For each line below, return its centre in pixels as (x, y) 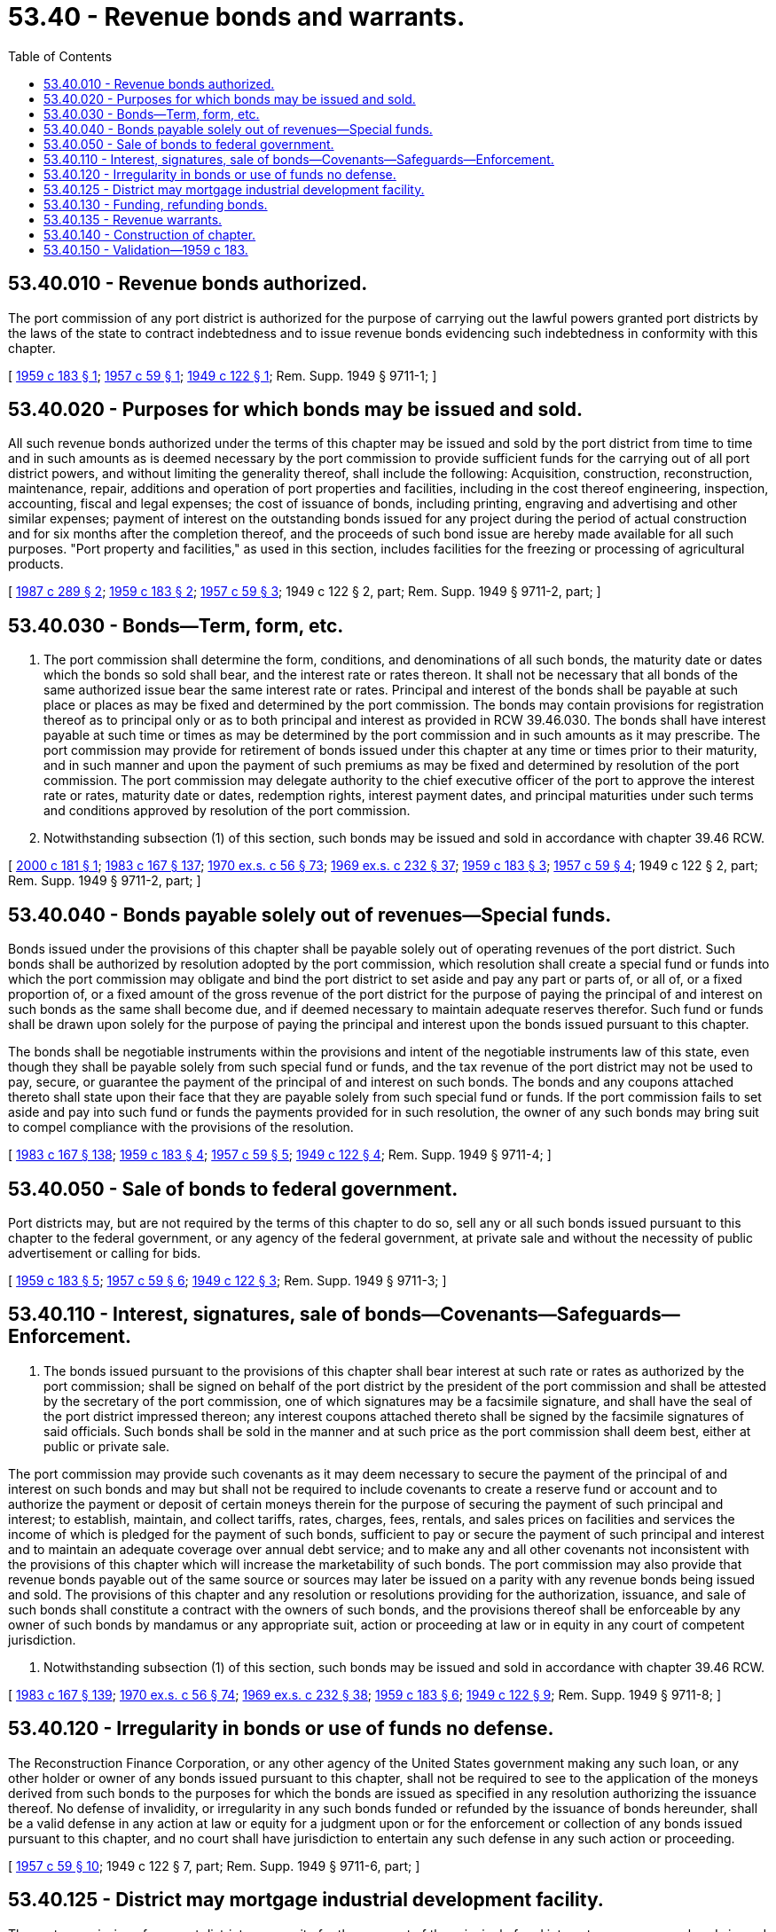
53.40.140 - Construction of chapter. (150, 234)
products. (36, 564)
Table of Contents (60, 56)
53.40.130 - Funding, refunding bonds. (156, 204)
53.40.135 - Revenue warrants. (133, 219)
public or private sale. (107, 1446)
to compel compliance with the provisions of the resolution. (181, 1127)
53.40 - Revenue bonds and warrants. (237, 17)
